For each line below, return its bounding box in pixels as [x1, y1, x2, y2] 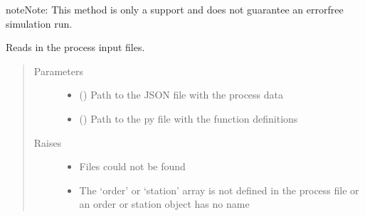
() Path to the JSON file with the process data [79, 87, 284, 102]
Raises [33, 135, 62, 150]
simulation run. [6, 16, 73, 30]
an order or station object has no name [79, 196, 250, 211]
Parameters [33, 63, 83, 78]
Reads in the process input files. [6, 40, 145, 55]
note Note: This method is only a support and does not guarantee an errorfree [6, 2, 344, 16]
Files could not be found [79, 159, 186, 174]
